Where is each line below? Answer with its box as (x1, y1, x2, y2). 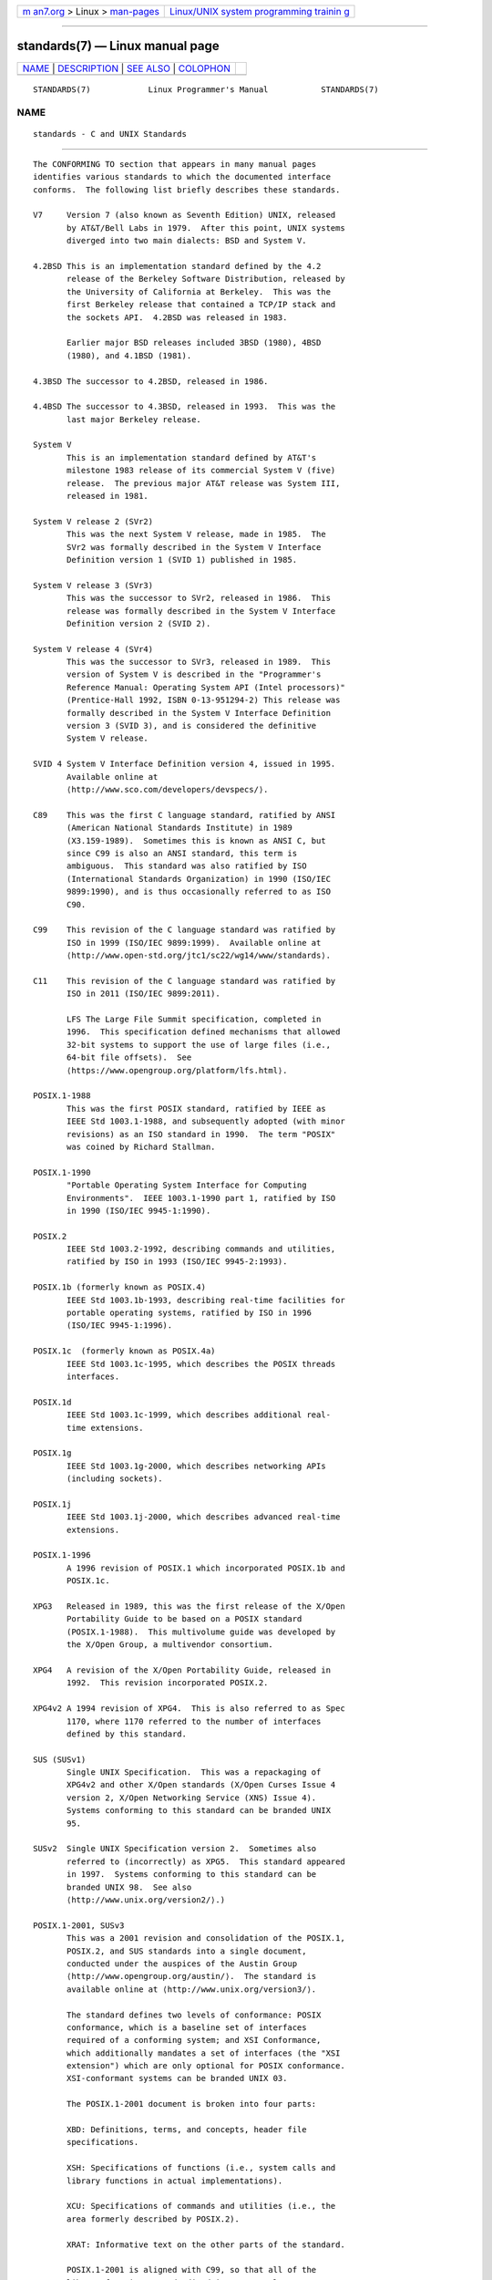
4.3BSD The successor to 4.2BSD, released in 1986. (33, 376, 269, 387)
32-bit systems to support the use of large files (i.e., (67, 1040, 332, 1050)
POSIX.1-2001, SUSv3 (33, 1920, 125, 1931)
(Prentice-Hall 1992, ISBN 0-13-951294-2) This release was (67, 695, 341, 706)
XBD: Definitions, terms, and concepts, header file (67, 2125, 307, 2135)
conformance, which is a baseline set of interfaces (67, 2022, 307, 2033)
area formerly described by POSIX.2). (67, 2213, 241, 2224)
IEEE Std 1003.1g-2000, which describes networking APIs (67, 1460, 327, 1471)
